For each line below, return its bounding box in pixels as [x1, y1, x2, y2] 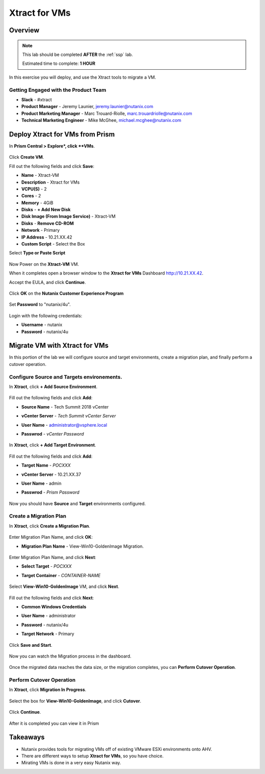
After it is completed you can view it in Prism [9, 720, 99, 726]
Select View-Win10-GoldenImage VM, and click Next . [9, 583, 120, 589]
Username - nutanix [21, 322, 62, 328]
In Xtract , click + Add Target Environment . [9, 442, 96, 448]
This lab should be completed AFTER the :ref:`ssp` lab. [22, 52, 133, 57]
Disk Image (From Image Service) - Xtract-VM [21, 214, 116, 220]
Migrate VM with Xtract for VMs [9, 341, 109, 350]
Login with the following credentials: [9, 312, 82, 319]
